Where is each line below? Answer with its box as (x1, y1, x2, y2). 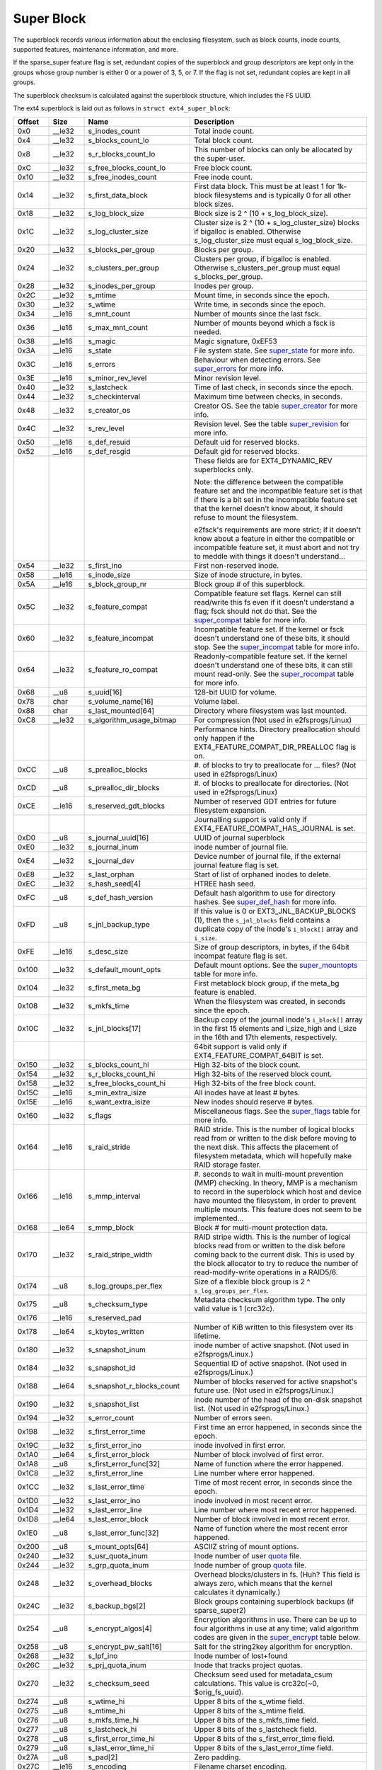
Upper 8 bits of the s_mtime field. (194, 1706, 306, 1716)
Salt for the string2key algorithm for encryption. (194, 1642, 353, 1652)
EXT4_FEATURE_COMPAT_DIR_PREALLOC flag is (194, 742, 357, 752)
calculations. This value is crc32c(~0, (194, 1679, 319, 1689)
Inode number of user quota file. (194, 1551, 302, 1561)
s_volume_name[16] (88, 697, 154, 707)
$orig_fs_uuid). (194, 1687, 244, 1697)
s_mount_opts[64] (88, 1542, 149, 1552)
